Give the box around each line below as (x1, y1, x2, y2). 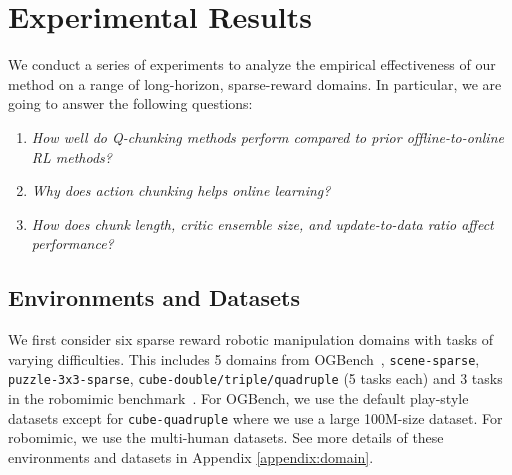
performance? (31, 233, 114, 254)
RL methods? (31, 146, 112, 167)
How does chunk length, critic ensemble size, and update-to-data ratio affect (31, 213, 494, 234)
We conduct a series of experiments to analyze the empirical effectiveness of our (8, 54, 496, 75)
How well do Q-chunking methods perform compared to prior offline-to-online (31, 126, 504, 147)
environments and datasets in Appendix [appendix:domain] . (8, 446, 374, 467)
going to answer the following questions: (8, 93, 253, 114)
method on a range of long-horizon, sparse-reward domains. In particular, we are (8, 73, 502, 94)
